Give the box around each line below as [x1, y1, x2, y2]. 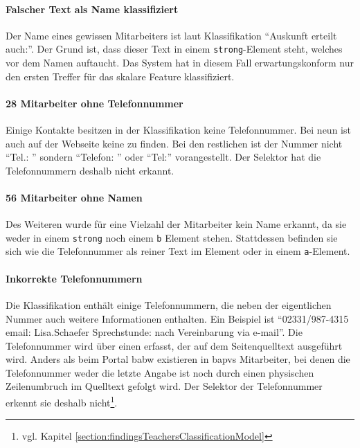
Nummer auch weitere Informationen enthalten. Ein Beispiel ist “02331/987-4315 [6, 311, 349, 325]
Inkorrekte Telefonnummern [6, 271, 143, 285]
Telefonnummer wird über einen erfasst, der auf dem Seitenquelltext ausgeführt [6, 338, 343, 352]
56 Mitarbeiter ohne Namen [6, 190, 143, 204]
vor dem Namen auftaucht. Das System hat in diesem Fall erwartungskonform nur [6, 55, 354, 70]
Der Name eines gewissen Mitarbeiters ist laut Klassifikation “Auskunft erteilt [6, 28, 337, 42]
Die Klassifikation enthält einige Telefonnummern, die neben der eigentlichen [6, 297, 332, 312]
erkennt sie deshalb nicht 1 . [6, 393, 118, 409]
